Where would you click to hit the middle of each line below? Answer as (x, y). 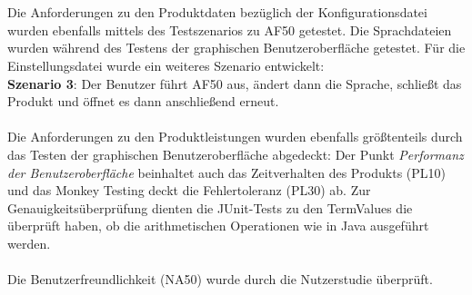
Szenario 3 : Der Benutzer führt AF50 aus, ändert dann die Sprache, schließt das (235, 83)
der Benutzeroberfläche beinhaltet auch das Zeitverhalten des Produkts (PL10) (226, 172)
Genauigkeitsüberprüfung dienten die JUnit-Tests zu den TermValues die (210, 207)
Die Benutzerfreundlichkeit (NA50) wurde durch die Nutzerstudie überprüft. (220, 279)
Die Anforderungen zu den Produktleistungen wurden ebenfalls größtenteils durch (235, 137)
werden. (29, 243)
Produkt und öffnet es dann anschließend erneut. (143, 101)
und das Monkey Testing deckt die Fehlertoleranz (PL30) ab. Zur (189, 190)
